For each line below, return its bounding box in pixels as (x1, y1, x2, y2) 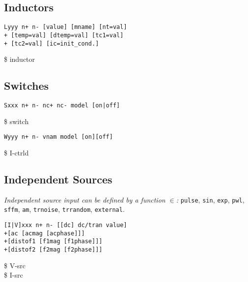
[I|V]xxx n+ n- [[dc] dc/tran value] (4, 221, 127, 229)
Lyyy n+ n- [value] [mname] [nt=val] (4, 24, 127, 31)
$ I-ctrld (4, 147, 29, 157)
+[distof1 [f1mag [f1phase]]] (4, 238, 103, 245)
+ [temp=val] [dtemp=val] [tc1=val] (4, 31, 124, 39)
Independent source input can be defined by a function (4, 194, 165, 205)
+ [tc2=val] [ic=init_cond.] (4, 40, 99, 47)
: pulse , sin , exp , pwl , (176, 194, 245, 205)
